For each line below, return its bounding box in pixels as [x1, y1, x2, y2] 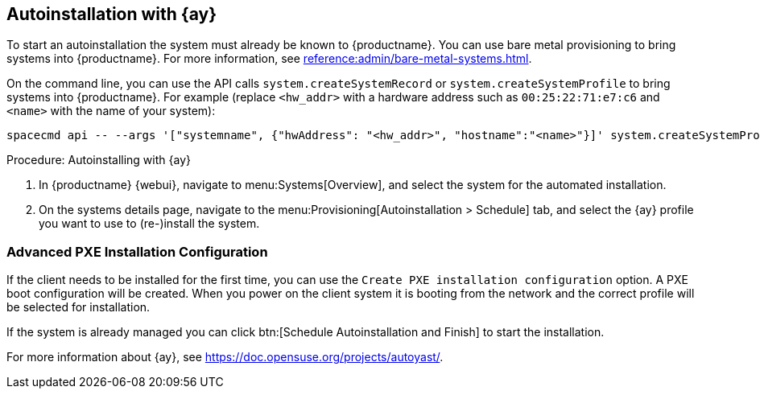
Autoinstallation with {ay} [6, 4, 217, 24]
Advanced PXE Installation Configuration [6, 243, 268, 260]
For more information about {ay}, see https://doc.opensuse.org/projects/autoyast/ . [6, 350, 444, 364]
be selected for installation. [6, 300, 151, 315]
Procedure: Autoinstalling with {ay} [6, 153, 191, 167]
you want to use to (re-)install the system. [39, 216, 260, 231]
